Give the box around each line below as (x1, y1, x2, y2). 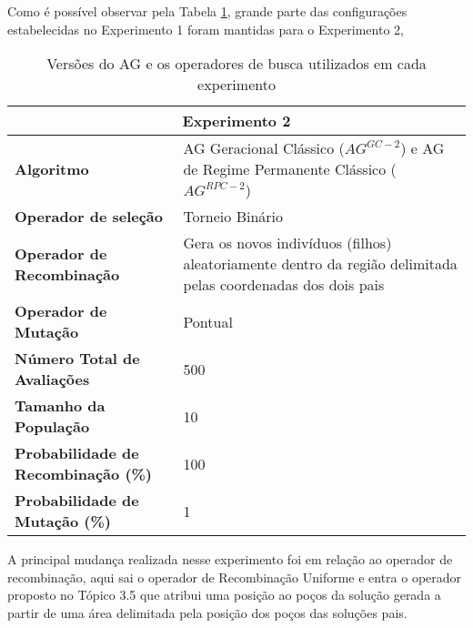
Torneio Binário (183, 206, 284, 228)
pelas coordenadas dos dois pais (183, 274, 385, 296)
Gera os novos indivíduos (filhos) (183, 232, 392, 254)
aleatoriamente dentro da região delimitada (183, 253, 458, 275)
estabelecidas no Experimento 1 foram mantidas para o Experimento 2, (7, 19, 404, 38)
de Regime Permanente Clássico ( (183, 158, 397, 180)
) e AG (400, 137, 445, 159)
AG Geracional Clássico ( (183, 137, 345, 159)
